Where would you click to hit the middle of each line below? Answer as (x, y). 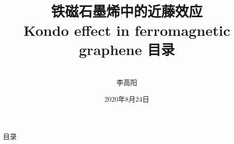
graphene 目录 (127, 49)
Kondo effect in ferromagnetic (127, 30)
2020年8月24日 (127, 99)
